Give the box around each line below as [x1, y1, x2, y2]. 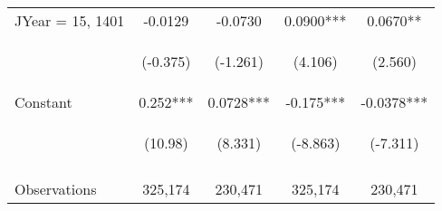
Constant [14, 91, 72, 112]
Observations [14, 178, 97, 199]
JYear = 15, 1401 [14, 10, 125, 31]
